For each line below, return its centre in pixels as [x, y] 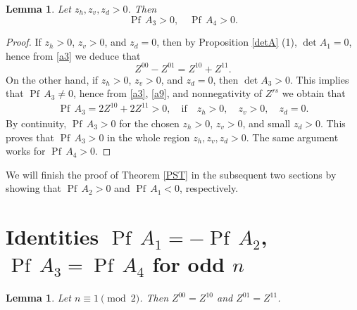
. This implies [320, 79]
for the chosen [149, 123]
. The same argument [292, 137]
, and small [267, 123]
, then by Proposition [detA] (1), [227, 42]
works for [26, 151]
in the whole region [149, 137]
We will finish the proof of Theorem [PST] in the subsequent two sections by [171, 174]
